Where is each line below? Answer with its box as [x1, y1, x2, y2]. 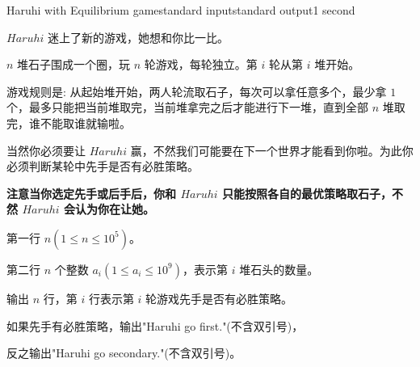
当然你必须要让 [6, 141, 86, 158]
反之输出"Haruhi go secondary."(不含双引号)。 [6, 344, 241, 361]
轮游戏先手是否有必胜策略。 [145, 289, 293, 306]
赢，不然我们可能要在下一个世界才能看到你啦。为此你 [130, 141, 414, 158]
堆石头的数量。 [239, 260, 319, 277]
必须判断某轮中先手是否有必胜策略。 [6, 158, 199, 175]
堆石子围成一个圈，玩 [17, 56, 131, 73]
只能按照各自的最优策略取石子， [222, 184, 393, 201]
